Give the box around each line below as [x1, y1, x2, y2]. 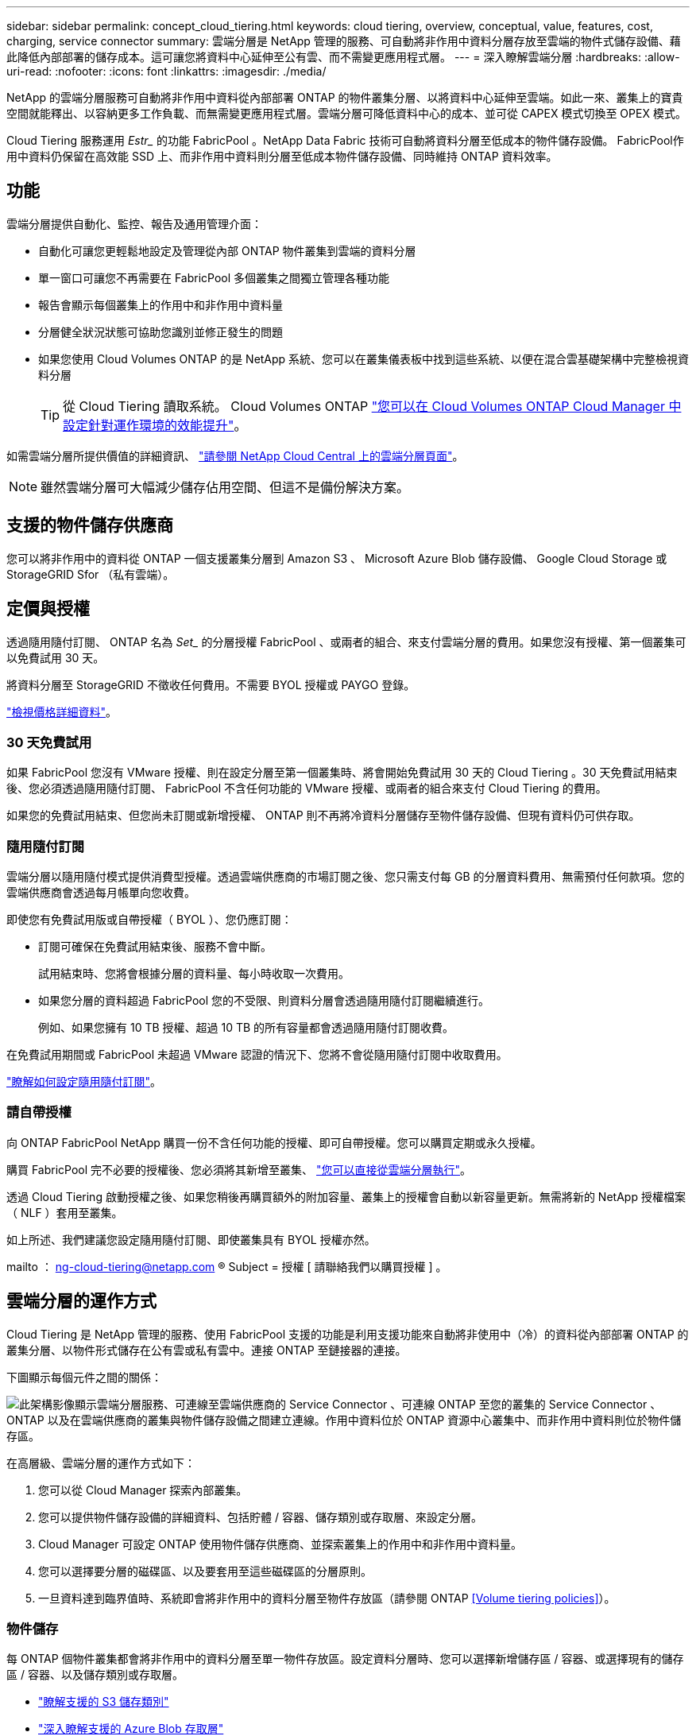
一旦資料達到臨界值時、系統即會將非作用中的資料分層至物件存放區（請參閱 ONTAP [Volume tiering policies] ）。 [38, 1591, 616, 1605]
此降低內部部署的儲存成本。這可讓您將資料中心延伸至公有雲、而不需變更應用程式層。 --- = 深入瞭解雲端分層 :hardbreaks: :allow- [6, 50, 680, 64]
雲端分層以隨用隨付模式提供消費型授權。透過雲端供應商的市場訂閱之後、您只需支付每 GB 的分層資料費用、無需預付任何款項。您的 [6, 870, 685, 884]
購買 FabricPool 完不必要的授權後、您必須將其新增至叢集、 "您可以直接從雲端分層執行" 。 [6, 1162, 472, 1176]
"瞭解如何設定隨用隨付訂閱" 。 [6, 1075, 162, 1089]
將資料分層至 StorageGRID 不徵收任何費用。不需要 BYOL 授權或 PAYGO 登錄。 [6, 677, 416, 692]
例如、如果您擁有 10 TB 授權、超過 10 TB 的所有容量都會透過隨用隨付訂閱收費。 [38, 1021, 454, 1035]
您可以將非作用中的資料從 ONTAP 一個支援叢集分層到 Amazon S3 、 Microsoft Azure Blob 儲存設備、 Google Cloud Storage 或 [6, 551, 667, 565]
